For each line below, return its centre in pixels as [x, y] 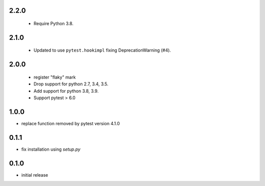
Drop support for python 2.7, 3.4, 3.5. [71, 84]
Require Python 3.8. [53, 24]
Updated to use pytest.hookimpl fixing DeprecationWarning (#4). [102, 50]
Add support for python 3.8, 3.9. [66, 91]
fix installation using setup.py [51, 149]
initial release [35, 175]
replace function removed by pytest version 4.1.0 [71, 123]
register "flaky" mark [55, 77]
